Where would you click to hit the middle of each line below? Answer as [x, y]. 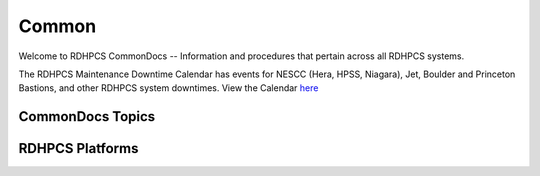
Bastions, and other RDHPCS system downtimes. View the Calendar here [168, 88]
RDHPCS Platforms [78, 148]
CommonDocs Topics [87, 116]
